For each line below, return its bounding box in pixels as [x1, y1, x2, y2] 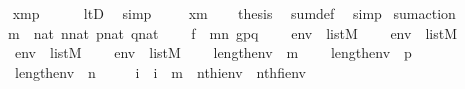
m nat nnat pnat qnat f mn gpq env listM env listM [7, 22, 457, 43]
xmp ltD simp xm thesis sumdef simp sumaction [12, 3, 456, 23]
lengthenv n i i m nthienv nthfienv [14, 61, 306, 82]
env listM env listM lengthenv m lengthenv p [14, 42, 412, 63]
